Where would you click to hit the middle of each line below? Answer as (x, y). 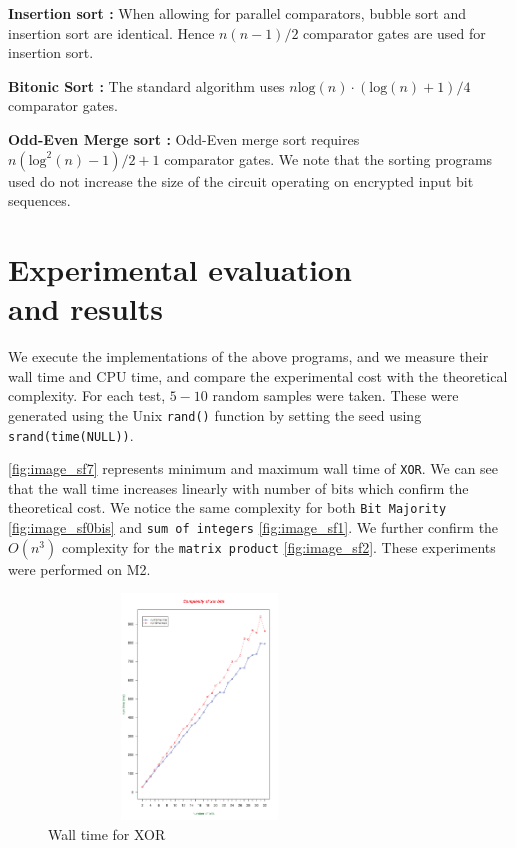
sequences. (39, 200)
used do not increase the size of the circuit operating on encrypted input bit (241, 180)
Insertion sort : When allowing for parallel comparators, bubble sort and (237, 13)
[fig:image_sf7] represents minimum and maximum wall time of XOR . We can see (253, 468)
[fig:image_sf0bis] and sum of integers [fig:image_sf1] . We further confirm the (253, 527)
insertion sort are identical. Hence (111, 32)
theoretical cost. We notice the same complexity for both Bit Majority (227, 507)
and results (85, 308)
